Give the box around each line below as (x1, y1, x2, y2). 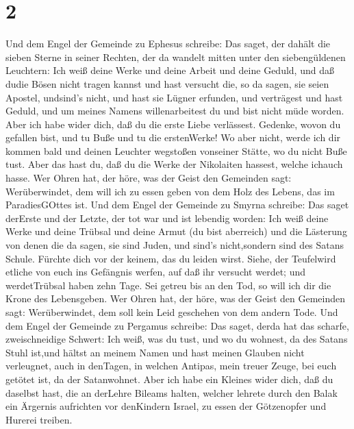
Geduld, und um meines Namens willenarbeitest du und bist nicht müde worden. (5, 103, 344, 118)
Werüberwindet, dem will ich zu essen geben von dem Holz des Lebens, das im (5, 184, 335, 198)
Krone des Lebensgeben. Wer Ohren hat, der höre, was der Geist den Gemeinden (5, 291, 345, 306)
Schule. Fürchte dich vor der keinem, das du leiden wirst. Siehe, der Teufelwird (5, 251, 336, 265)
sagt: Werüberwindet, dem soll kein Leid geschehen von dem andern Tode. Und (5, 305, 338, 319)
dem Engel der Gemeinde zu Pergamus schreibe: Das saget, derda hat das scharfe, (5, 318, 349, 332)
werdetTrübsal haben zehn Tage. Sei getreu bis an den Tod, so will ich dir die (5, 278, 331, 292)
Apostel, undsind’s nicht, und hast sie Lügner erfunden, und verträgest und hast (5, 90, 343, 104)
